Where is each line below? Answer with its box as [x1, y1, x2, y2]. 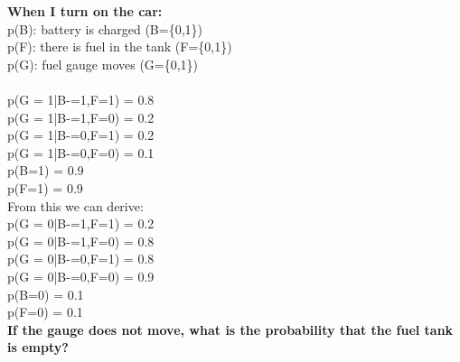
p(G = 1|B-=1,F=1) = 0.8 [7, 89, 155, 108]
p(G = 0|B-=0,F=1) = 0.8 [7, 249, 155, 268]
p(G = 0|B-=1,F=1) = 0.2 [7, 214, 155, 233]
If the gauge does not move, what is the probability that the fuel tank [7, 320, 454, 339]
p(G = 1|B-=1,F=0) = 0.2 [7, 107, 155, 126]
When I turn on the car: [7, 2, 163, 20]
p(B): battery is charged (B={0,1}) [7, 19, 202, 38]
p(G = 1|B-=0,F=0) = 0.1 [7, 143, 155, 162]
